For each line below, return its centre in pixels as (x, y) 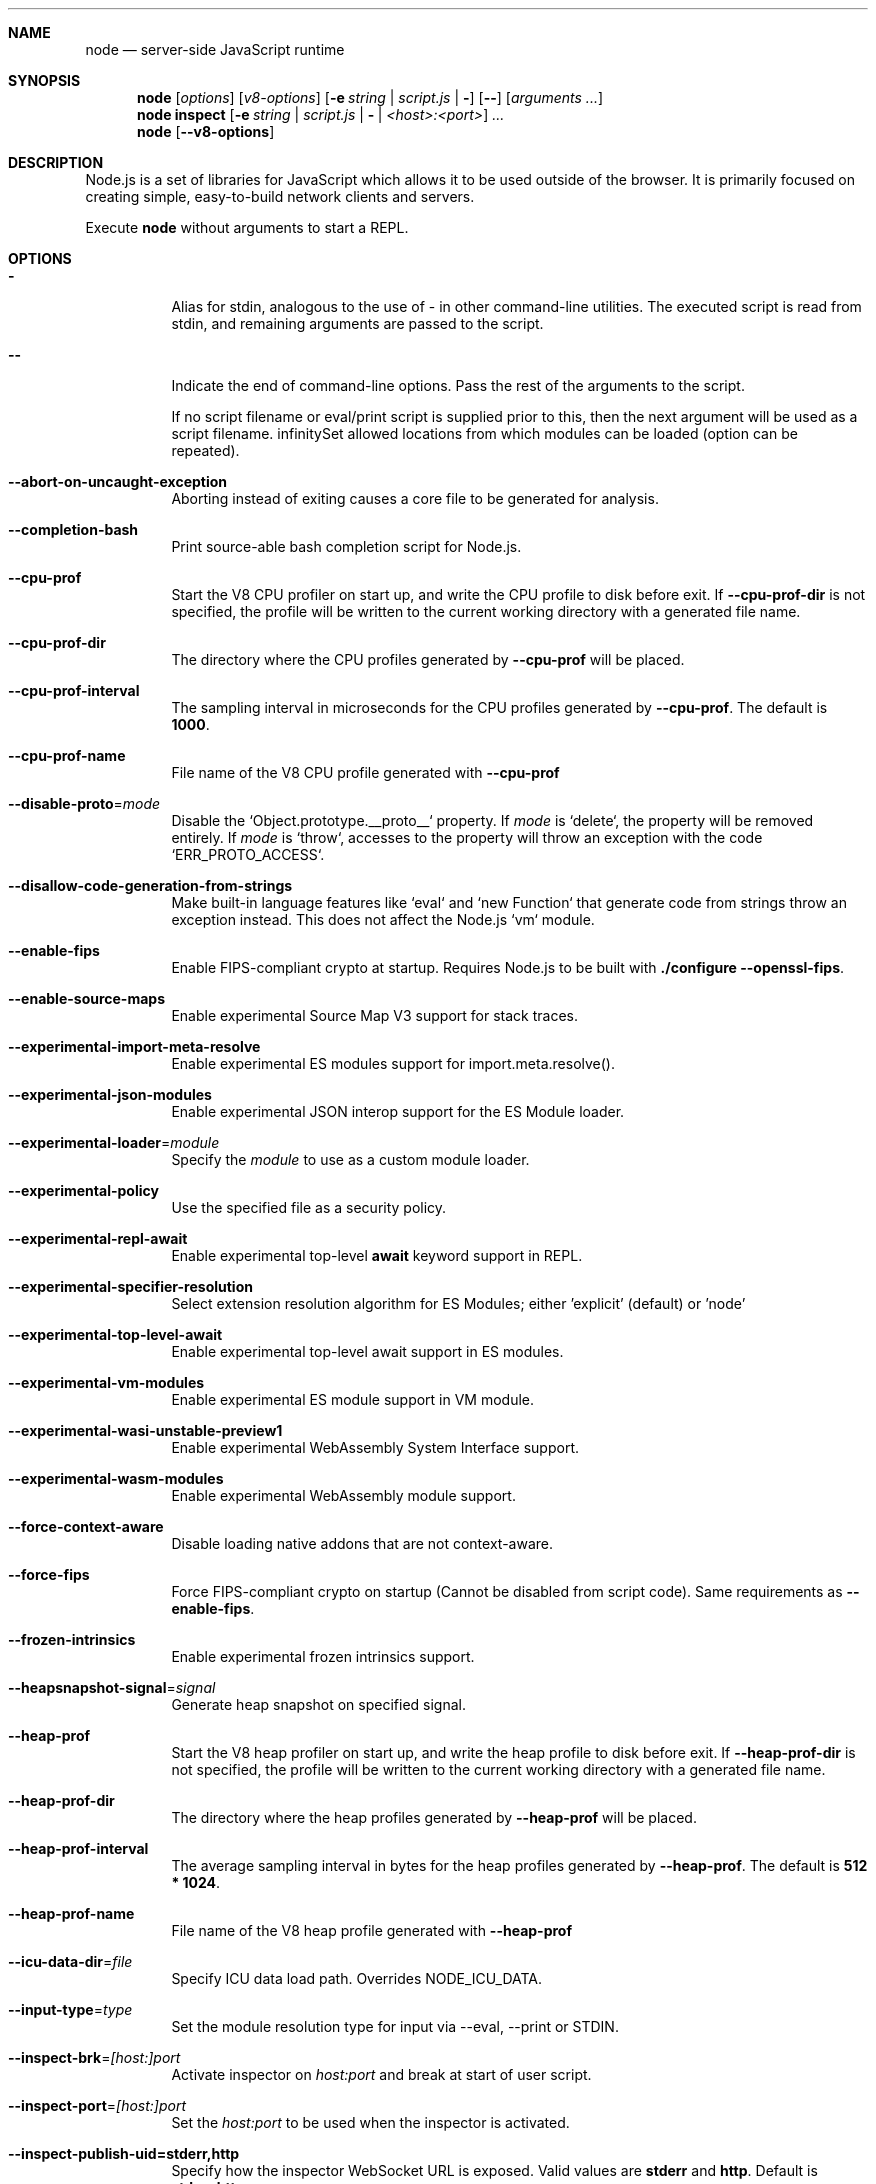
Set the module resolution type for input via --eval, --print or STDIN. (395, 2026)
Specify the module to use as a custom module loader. (350, 1159)
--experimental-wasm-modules (116, 1478)
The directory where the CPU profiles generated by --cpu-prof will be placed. (428, 659)
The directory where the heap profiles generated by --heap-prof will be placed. (434, 1817)
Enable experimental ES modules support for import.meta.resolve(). (393, 1063)
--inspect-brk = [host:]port (94, 2057)
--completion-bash (73, 529)
